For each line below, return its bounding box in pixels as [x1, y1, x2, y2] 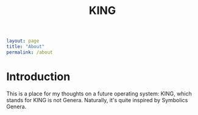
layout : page [6, 38, 40, 44]
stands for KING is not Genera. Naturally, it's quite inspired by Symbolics [6, 96, 188, 103]
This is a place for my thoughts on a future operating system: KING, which [6, 89, 192, 97]
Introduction [6, 70, 71, 83]
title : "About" [6, 44, 45, 50]
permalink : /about [6, 49, 53, 55]
